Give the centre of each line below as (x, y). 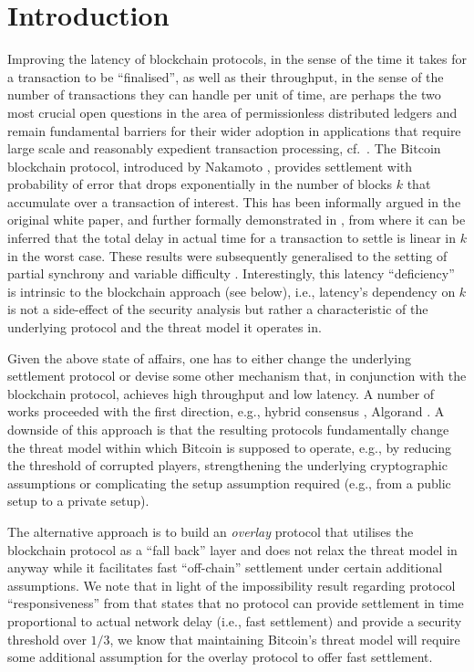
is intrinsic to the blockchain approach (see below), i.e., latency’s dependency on (232, 291)
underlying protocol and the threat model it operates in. (165, 327)
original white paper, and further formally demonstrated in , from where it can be (237, 220)
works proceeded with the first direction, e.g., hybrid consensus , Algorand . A (226, 411)
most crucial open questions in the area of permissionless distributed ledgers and (232, 112)
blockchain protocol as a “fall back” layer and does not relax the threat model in (232, 549)
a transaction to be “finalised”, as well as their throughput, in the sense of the (226, 76)
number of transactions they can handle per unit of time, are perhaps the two (224, 94)
